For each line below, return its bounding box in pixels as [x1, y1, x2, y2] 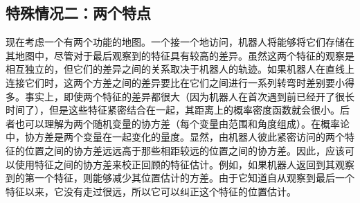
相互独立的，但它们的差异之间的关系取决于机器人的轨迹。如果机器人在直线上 [6, 62, 354, 76]
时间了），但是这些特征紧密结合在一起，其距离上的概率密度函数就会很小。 [6, 103, 340, 117]
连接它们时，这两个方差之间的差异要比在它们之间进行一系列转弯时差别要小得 [6, 75, 354, 89]
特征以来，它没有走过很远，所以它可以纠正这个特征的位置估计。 [6, 184, 296, 198]
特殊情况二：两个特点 [6, 2, 151, 24]
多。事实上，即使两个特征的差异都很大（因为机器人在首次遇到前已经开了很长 [6, 89, 354, 103]
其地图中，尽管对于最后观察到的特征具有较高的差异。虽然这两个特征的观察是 [6, 48, 354, 62]
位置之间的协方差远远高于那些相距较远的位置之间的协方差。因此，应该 [24, 143, 345, 157]
